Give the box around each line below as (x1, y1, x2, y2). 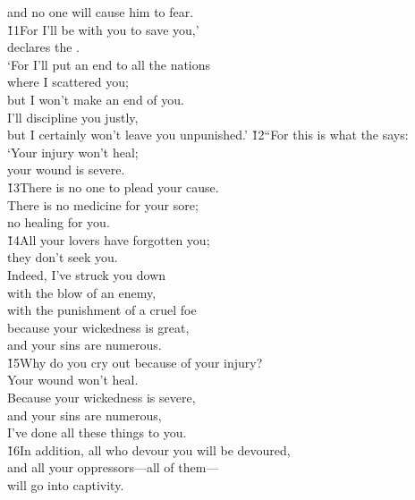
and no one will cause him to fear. (7, 3, 194, 21)
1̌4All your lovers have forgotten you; (7, 230, 210, 249)
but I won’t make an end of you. (7, 89, 184, 108)
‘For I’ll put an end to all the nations (7, 55, 211, 73)
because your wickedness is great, (7, 318, 190, 336)
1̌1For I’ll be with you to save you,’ (7, 20, 199, 38)
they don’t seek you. (7, 248, 118, 267)
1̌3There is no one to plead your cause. (7, 177, 219, 196)
